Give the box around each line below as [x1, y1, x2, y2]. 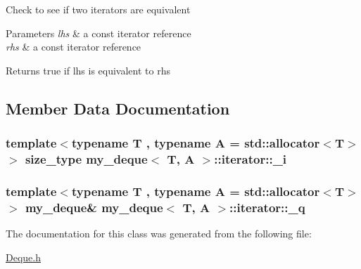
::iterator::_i [214, 150, 287, 167]
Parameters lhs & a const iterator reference [6, 25, 191, 40]
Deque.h [6, 249, 41, 264]
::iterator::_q [229, 198, 305, 216]
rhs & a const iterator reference [6, 39, 141, 54]
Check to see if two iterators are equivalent [6, 2, 191, 16]
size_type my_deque [25, 150, 148, 167]
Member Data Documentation [6, 97, 230, 119]
